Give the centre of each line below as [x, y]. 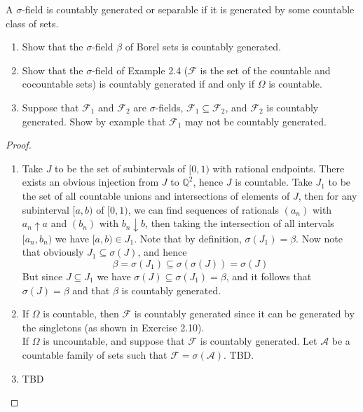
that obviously [53, 252]
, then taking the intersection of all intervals [240, 223]
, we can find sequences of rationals [204, 209]
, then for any [328, 195]
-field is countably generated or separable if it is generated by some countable [188, 9]
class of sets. [32, 23]
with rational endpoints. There [279, 168]
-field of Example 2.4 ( [140, 70]
